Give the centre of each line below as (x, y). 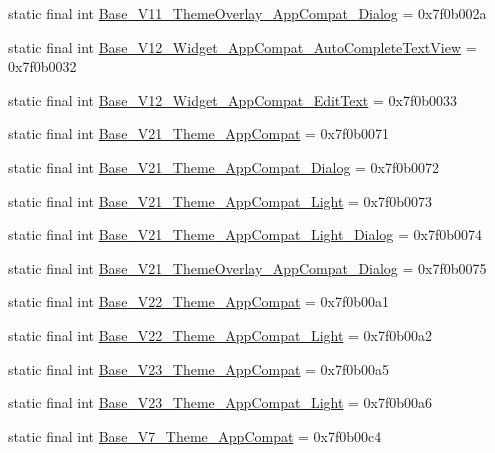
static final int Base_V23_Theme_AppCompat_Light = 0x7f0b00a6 (220, 402)
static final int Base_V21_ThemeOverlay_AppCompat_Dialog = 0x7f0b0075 (247, 267)
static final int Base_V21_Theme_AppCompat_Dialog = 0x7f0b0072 (224, 166)
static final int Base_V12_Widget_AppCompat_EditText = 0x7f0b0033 (232, 99)
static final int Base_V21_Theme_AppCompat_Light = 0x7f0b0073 (220, 200)
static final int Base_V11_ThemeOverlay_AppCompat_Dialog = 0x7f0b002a (247, 13)
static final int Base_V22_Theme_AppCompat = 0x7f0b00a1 (199, 301)
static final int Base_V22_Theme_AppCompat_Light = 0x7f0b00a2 (220, 334)
